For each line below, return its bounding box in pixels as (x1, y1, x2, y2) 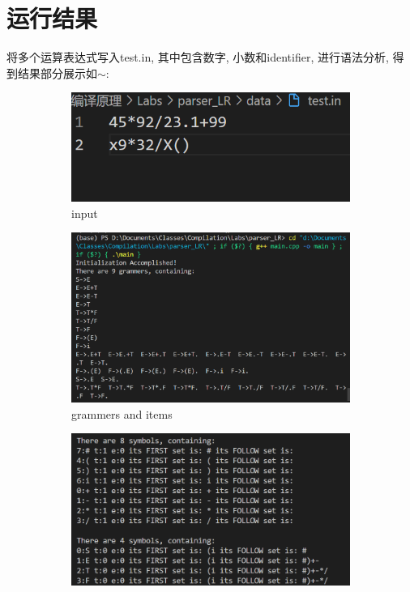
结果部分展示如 (17, 64, 97, 81)
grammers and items (71, 405, 173, 422)
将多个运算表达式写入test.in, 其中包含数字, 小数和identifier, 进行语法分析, (6, 49, 389, 66)
